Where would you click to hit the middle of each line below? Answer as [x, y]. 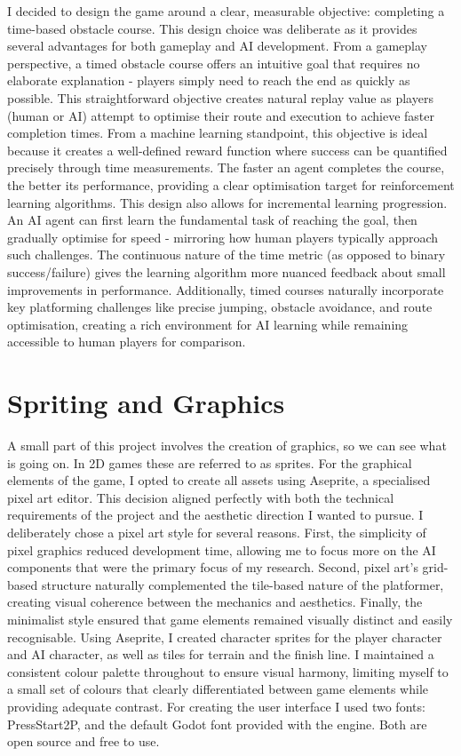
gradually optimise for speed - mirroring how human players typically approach [223, 237]
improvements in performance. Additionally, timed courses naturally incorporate [226, 289]
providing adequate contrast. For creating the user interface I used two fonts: [216, 706]
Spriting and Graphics [146, 403]
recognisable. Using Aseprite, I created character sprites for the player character [225, 637]
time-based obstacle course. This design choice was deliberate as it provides [212, 28]
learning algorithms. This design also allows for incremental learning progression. [227, 202]
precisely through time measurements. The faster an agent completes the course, [226, 167]
